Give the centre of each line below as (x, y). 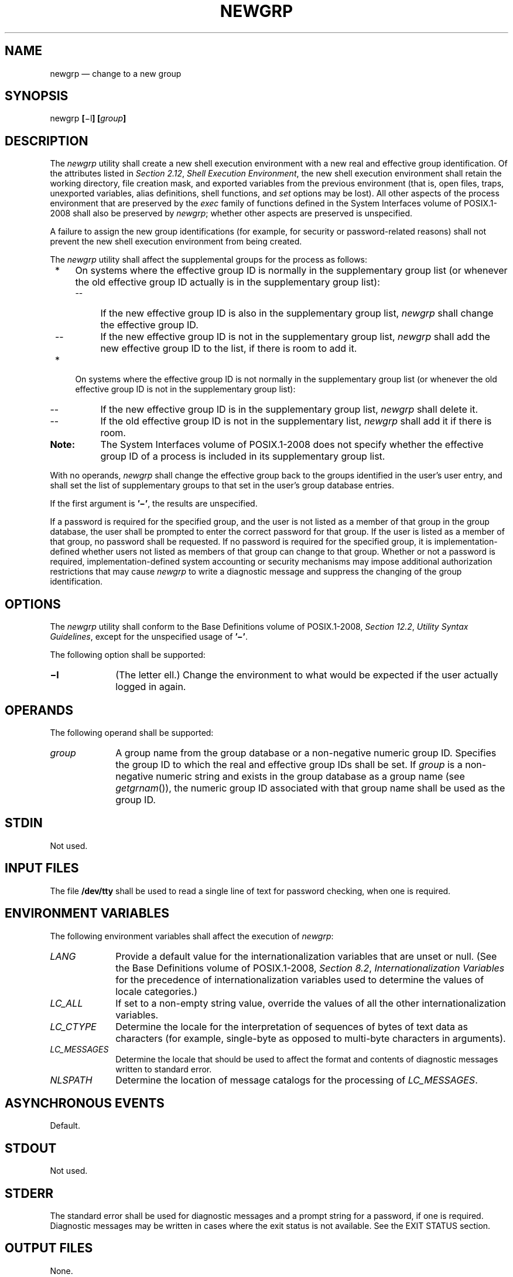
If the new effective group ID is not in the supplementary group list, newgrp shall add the (295, 337)
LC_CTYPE (73, 1026)
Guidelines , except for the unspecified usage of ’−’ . (149, 637)
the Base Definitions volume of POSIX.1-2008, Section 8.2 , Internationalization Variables (310, 968)
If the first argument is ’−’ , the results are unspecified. (154, 504)
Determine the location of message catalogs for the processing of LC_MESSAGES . (297, 1080)
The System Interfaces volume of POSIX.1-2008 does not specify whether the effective (292, 445)
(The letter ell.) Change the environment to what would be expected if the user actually (307, 675)
